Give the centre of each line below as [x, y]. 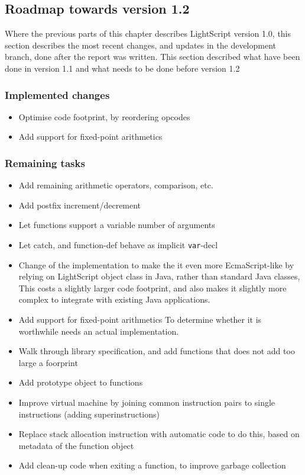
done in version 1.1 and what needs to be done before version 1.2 [122, 68]
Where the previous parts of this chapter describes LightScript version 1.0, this [148, 33]
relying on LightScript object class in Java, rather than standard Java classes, [159, 276]
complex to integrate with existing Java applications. [114, 299]
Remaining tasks [45, 163]
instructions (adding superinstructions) [89, 414]
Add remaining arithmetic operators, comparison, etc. [116, 185]
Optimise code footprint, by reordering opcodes [104, 116]
